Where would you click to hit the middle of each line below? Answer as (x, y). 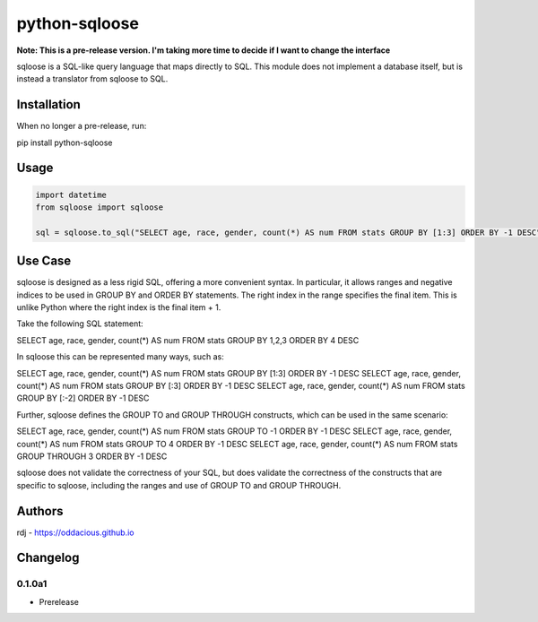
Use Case (44, 261)
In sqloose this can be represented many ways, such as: (120, 357)
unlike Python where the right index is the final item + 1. (119, 307)
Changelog (48, 558)
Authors (40, 511)
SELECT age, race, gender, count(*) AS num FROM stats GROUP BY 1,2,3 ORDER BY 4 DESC (188, 340)
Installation (48, 104)
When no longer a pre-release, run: (82, 126)
